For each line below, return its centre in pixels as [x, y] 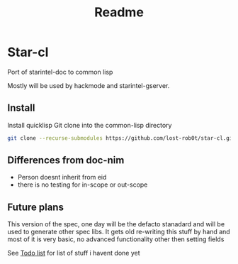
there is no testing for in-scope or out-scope [83, 185]
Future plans [35, 207]
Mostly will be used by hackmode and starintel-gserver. [89, 85]
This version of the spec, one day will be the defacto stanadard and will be [116, 224]
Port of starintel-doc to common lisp [60, 72]
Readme [119, 12]
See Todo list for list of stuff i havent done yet [74, 253]
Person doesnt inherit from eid [62, 177]
